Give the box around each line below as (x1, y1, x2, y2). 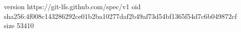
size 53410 (4, 20, 34, 31)
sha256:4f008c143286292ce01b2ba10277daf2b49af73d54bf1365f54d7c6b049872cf (4, 11, 237, 21)
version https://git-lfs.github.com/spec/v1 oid (4, 1, 141, 11)
